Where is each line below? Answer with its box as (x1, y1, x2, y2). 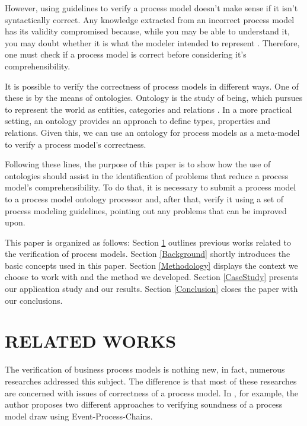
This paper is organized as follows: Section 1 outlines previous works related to (5, 236, 291, 248)
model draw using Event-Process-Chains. (5, 409, 153, 422)
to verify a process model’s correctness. (5, 138, 146, 150)
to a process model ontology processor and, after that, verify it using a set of (5, 192, 284, 205)
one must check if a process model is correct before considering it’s (5, 48, 247, 61)
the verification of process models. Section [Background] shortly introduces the (5, 247, 290, 260)
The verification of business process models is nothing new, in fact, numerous (5, 363, 285, 376)
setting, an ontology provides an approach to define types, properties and (5, 115, 271, 127)
